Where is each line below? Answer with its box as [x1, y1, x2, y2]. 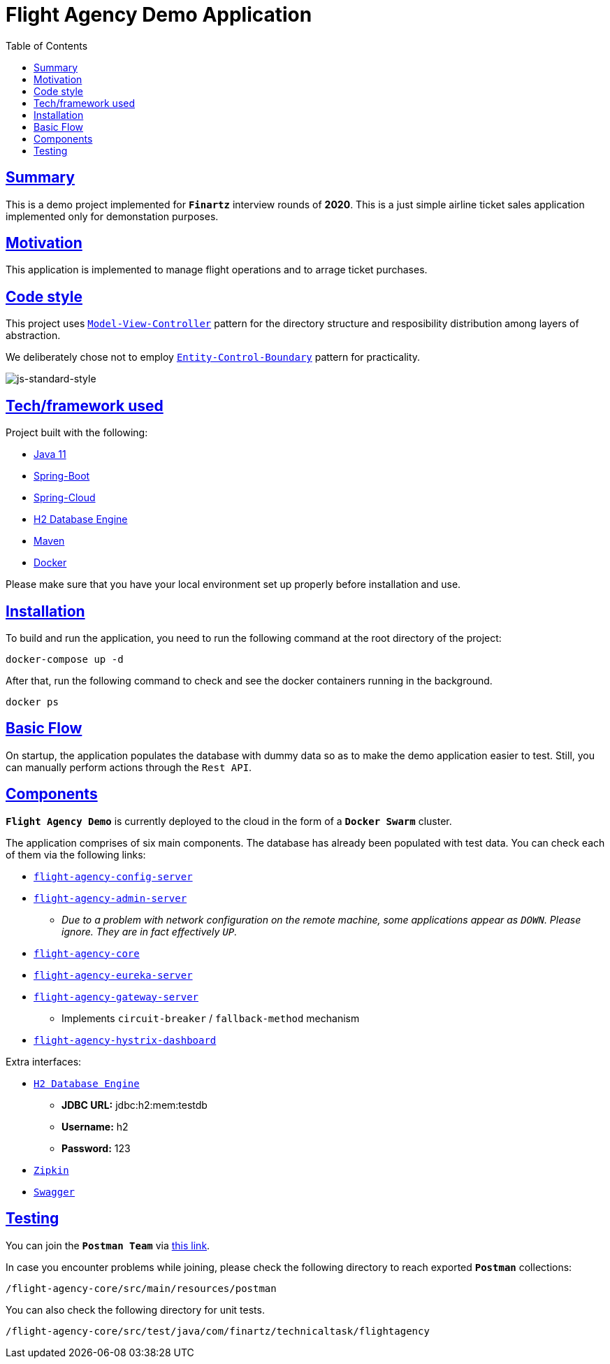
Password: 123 [61, 1142, 131, 1154]
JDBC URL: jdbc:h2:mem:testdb [61, 1098, 208, 1111]
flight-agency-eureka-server [34, 969, 193, 981]
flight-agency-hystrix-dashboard [34, 1034, 217, 1046]
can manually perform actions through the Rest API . [6, 761, 252, 773]
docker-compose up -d [6, 653, 124, 665]
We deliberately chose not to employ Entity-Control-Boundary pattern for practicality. [6, 351, 421, 364]
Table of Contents [6, 39, 88, 52]
